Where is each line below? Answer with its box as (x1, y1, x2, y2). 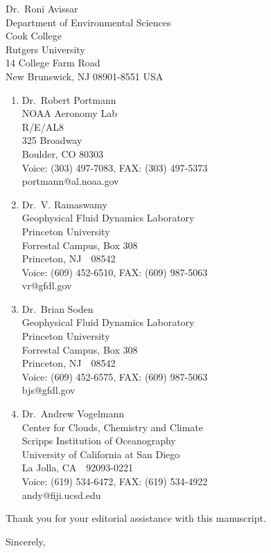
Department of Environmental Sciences (6, 15, 171, 29)
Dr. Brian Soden (21, 301, 94, 316)
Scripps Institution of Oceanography (21, 433, 176, 448)
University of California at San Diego (21, 446, 180, 461)
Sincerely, (6, 534, 46, 548)
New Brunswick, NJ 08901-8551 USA (6, 69, 164, 83)
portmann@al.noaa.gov (21, 174, 119, 188)
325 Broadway (21, 133, 82, 147)
